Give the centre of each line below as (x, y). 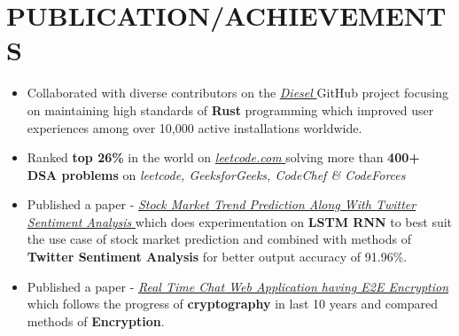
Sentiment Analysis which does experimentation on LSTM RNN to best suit (240, 221)
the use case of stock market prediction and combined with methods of (219, 239)
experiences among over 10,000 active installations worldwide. (194, 127)
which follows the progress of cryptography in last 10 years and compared (232, 304)
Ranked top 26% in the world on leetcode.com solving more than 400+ (223, 157)
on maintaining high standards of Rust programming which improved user (230, 109)
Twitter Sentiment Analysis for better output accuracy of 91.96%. (217, 257)
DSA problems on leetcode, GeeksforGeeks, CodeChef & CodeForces (216, 174)
